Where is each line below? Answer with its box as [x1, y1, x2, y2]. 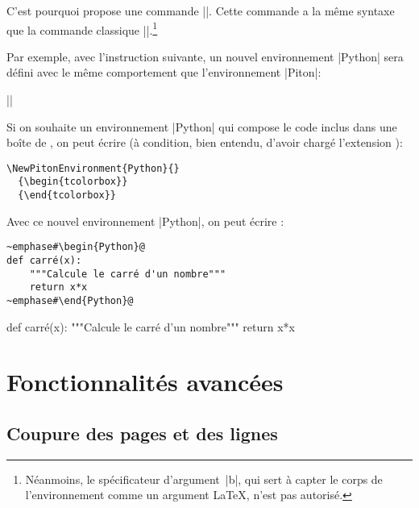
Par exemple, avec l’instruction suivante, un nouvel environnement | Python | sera [6, 48, 404, 65]
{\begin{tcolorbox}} [18, 176, 128, 188]
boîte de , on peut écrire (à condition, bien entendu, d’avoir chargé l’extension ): [6, 134, 403, 151]
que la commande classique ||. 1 [6, 19, 158, 38]
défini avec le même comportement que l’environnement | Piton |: [6, 64, 322, 81]
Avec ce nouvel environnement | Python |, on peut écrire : [6, 212, 284, 229]
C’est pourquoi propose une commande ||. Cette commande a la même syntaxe [6, 2, 395, 19]
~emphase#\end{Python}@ [6, 295, 134, 306]
